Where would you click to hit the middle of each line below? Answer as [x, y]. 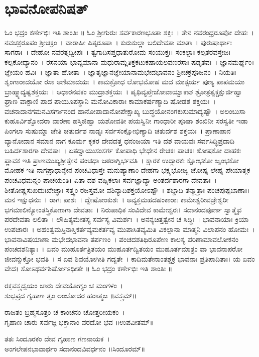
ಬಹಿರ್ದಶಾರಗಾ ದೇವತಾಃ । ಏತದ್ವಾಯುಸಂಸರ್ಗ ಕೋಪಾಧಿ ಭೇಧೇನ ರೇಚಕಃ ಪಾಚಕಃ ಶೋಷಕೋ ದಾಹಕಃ [123, 150]
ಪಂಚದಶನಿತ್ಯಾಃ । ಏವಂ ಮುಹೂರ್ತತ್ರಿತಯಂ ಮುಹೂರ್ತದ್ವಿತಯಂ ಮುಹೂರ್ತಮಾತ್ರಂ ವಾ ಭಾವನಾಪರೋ [124, 249]
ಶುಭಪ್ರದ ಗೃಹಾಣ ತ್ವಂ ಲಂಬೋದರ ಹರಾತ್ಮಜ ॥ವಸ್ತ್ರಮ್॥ [71, 295]
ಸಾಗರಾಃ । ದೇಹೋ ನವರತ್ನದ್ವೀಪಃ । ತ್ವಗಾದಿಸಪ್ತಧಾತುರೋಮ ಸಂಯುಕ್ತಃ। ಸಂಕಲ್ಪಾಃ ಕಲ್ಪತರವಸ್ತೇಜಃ [117, 52]
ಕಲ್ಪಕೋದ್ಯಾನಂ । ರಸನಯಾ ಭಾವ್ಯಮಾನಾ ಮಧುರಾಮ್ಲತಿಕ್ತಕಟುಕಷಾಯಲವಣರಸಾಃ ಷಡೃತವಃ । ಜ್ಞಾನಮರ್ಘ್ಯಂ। [129, 62]
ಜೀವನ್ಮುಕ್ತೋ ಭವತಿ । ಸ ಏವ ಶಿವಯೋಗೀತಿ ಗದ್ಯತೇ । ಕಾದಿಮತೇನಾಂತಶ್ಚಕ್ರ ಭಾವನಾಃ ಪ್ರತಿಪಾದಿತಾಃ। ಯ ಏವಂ [130, 258]
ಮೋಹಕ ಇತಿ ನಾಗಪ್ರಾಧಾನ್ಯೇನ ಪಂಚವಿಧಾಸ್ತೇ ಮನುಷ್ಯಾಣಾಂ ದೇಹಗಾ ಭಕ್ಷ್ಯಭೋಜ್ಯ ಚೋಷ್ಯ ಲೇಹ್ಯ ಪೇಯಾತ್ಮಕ [127, 170]
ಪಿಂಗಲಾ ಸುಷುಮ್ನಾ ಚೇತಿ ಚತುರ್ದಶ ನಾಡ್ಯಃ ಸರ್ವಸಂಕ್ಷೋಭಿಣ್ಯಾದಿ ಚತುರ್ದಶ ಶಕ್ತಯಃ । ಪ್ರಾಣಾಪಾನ [118, 131]
